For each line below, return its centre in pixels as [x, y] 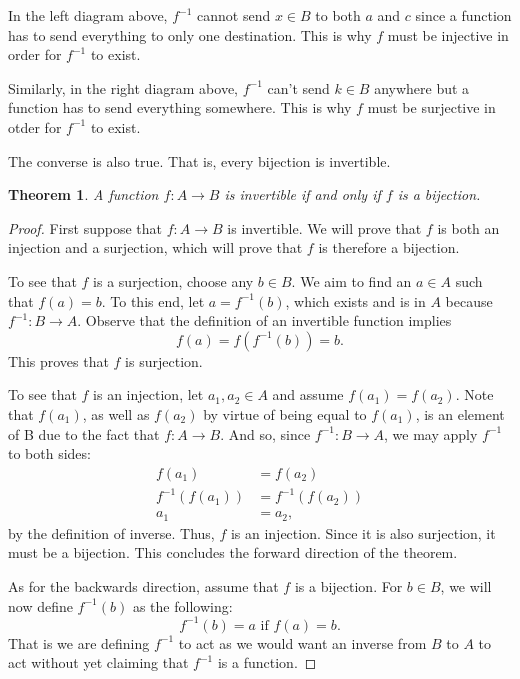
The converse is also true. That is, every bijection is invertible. [199, 160]
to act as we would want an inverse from [302, 642]
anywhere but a [422, 87]
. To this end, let [153, 300]
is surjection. [164, 360]
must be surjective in [431, 107]
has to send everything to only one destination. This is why [190, 34]
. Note [474, 394]
